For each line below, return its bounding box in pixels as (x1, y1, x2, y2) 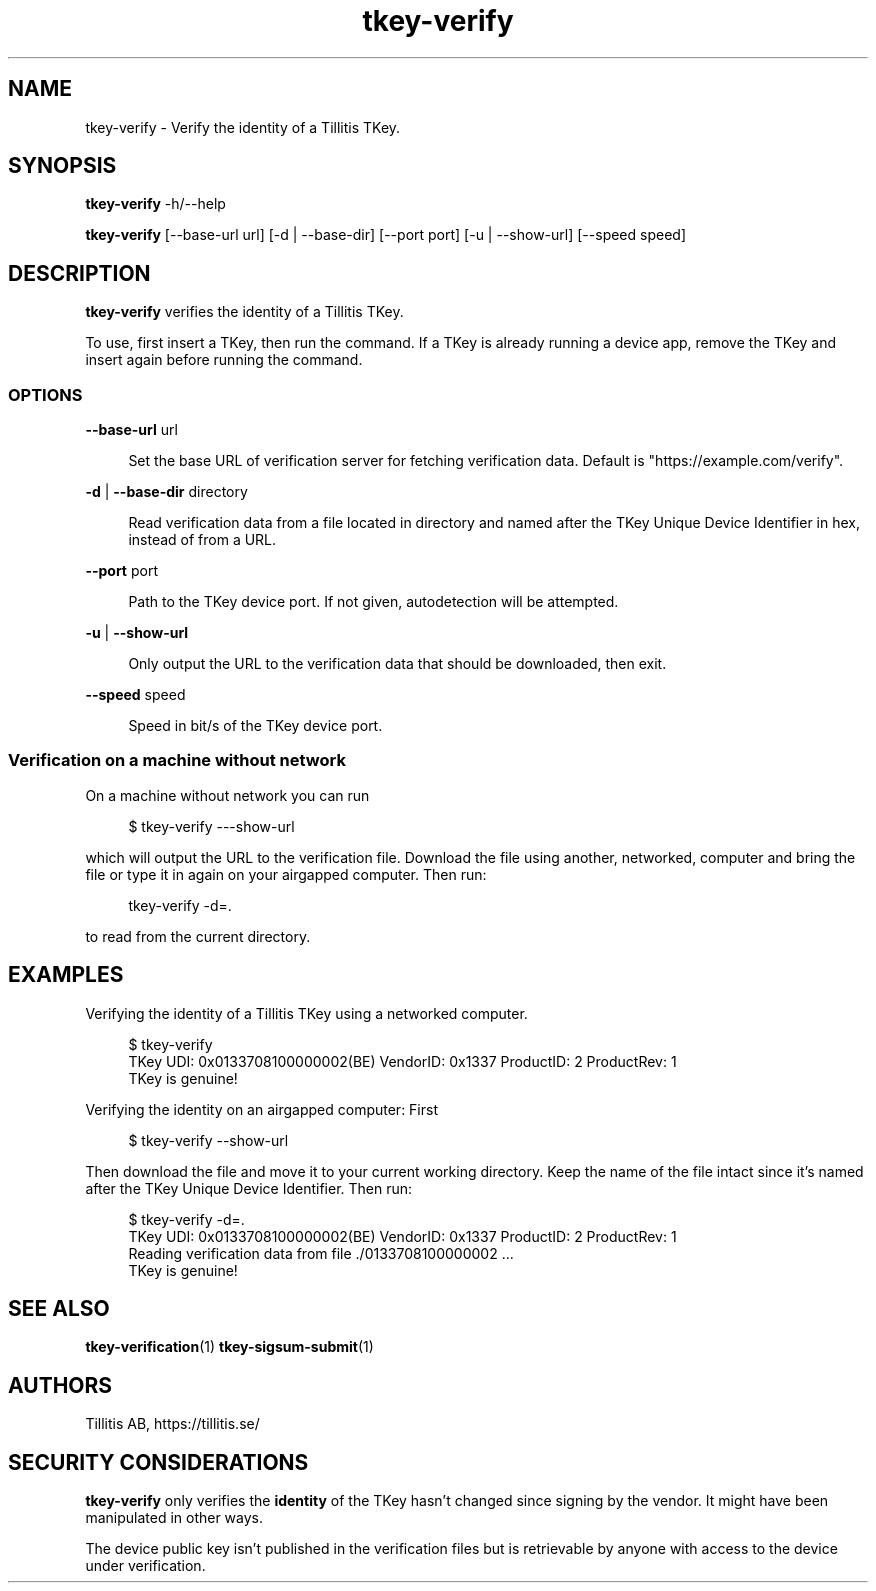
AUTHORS (8, 1372, 113, 1398)
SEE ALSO (8, 1296, 110, 1322)
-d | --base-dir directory (85, 483, 248, 501)
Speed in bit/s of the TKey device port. (128, 717, 383, 735)
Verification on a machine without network (8, 750, 346, 771)
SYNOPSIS (8, 153, 117, 179)
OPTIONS (8, 384, 83, 405)
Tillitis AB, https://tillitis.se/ (85, 1415, 260, 1433)
